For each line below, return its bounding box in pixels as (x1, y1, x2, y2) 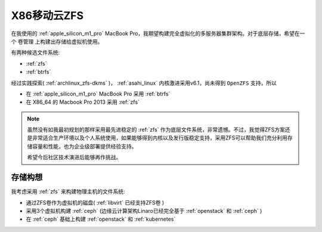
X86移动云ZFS (11, 9, 83, 22)
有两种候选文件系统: (11, 49, 60, 56)
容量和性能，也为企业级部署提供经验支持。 (32, 143, 137, 150)
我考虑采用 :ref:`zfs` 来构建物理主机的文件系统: (11, 188, 125, 195)
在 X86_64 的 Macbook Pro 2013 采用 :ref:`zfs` (26, 98, 140, 106)
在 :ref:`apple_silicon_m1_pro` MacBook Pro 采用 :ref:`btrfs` (26, 90, 171, 97)
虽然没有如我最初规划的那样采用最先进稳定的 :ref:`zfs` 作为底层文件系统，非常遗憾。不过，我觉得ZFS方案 (27, 126, 286, 134)
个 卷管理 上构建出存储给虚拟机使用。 (11, 38, 103, 45)
